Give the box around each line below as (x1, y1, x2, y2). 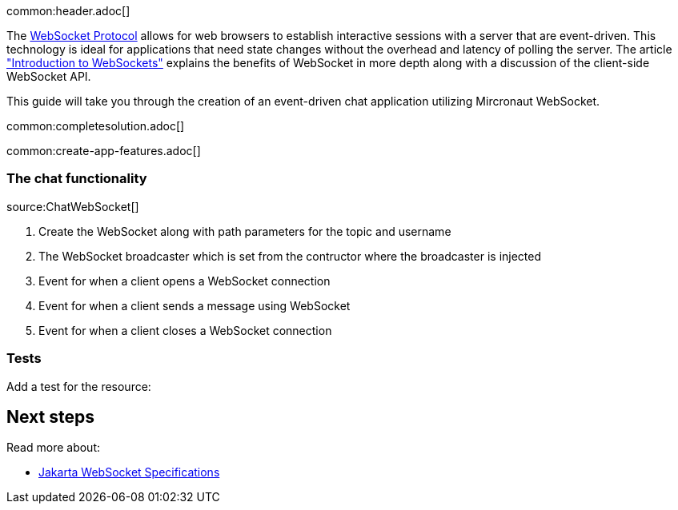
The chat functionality (6, 170, 147, 187)
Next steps (6, 406, 94, 427)
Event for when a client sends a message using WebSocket (38, 298, 351, 313)
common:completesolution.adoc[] (6, 119, 185, 133)
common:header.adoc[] (6, 4, 130, 18)
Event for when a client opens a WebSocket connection (38, 273, 331, 288)
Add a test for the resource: (6, 379, 151, 393)
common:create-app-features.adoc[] (6, 144, 201, 157)
